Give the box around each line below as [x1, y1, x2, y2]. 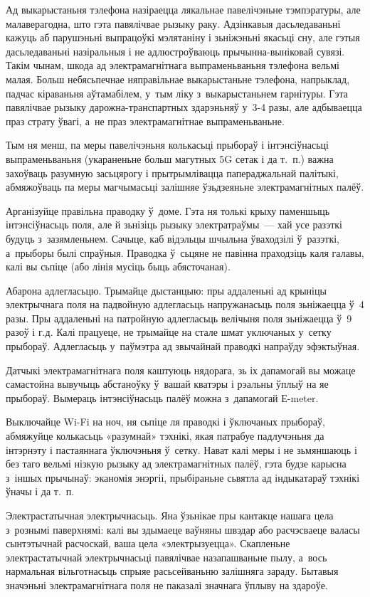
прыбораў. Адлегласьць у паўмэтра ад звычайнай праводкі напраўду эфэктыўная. [6, 339, 360, 354]
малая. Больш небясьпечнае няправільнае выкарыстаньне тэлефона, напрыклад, [6, 71, 350, 86]
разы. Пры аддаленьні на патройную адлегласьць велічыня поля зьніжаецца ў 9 [6, 310, 352, 325]
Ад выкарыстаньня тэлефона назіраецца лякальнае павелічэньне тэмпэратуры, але [6, 2, 361, 16]
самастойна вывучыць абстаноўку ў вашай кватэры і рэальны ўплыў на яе [6, 376, 329, 391]
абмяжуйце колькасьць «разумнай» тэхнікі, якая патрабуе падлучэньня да [6, 428, 324, 443]
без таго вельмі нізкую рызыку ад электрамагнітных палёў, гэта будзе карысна [6, 456, 347, 471]
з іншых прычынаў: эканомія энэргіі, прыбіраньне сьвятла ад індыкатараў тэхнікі [6, 470, 360, 485]
